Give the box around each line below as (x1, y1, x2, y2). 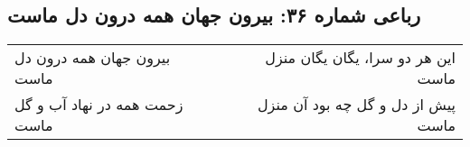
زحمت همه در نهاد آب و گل (14, 94, 183, 115)
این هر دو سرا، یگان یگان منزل (265, 47, 456, 69)
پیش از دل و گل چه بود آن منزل (257, 94, 456, 115)
